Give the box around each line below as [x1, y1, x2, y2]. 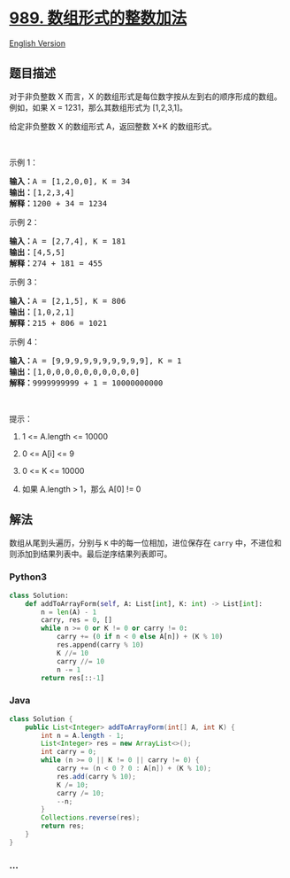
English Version [9, 37, 66, 49]
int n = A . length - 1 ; [41, 731, 125, 740]
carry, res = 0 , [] [41, 616, 113, 625]
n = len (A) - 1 [41, 608, 97, 617]
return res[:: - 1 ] [41, 673, 104, 682]
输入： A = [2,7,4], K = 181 [9, 236, 126, 246]
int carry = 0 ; [41, 748, 97, 757]
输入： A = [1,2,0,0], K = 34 [9, 176, 131, 186]
